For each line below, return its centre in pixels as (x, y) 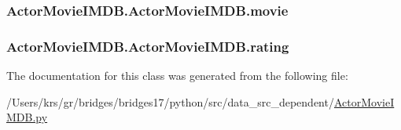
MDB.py (27, 117)
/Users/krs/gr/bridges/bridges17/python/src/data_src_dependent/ (170, 101)
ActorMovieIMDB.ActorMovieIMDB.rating (148, 46)
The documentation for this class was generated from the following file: (177, 76)
